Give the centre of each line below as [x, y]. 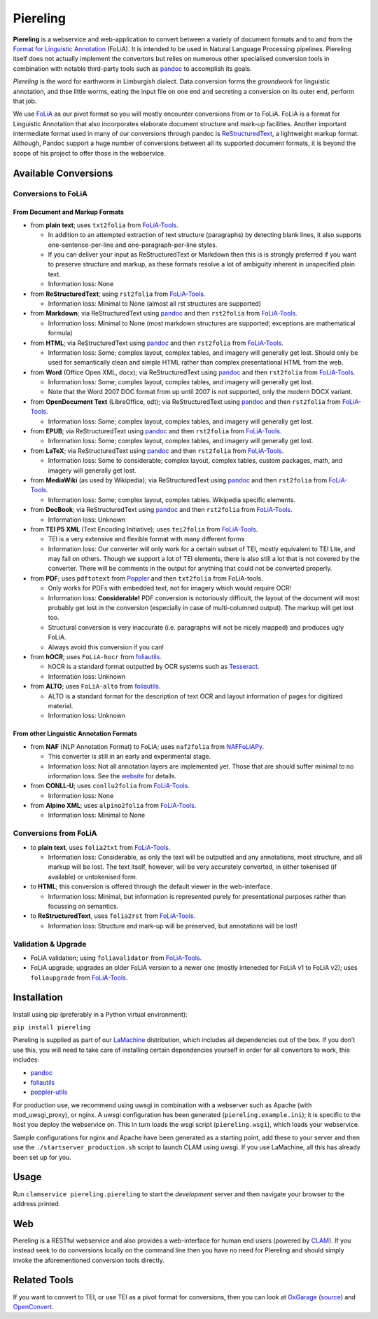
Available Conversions [63, 173]
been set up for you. [42, 1157]
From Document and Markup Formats [68, 212]
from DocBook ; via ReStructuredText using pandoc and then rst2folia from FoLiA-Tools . [162, 510]
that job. [25, 101]
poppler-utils [49, 1092]
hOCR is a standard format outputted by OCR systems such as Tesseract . [154, 667]
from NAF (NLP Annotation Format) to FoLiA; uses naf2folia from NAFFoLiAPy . [147, 746]
